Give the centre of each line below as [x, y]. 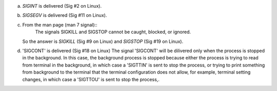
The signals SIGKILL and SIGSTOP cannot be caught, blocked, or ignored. [113, 32]
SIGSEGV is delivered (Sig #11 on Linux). [65, 15]
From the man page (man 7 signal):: [60, 25]
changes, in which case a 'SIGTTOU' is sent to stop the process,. [91, 79]
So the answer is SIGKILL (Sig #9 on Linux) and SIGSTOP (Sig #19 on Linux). [103, 41]
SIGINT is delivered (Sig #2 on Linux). [62, 6]
